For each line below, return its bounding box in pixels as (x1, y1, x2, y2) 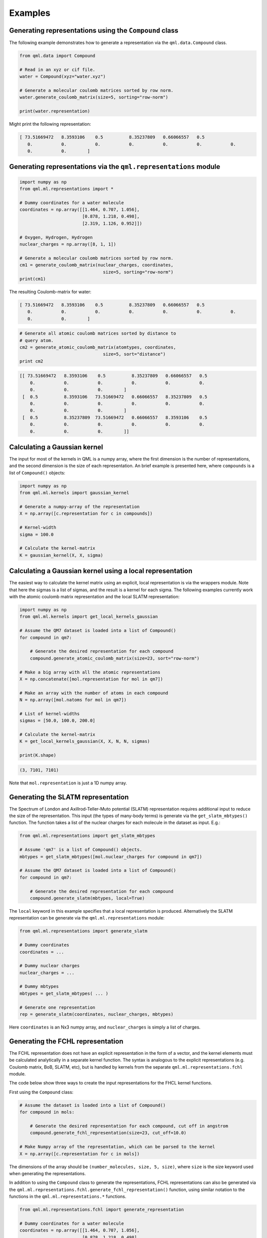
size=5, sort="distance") (103, 352, 166, 357)
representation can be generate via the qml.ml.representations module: (9, 915, 165, 921)
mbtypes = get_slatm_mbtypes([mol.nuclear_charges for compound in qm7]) (19, 854, 202, 859)
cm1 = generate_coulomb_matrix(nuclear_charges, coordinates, (19, 262, 174, 268)
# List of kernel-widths (19, 711, 80, 717)
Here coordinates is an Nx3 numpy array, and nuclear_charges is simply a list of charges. (9, 1024, 201, 1030)
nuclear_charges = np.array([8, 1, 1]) (19, 242, 116, 247)
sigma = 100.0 (19, 531, 54, 537)
